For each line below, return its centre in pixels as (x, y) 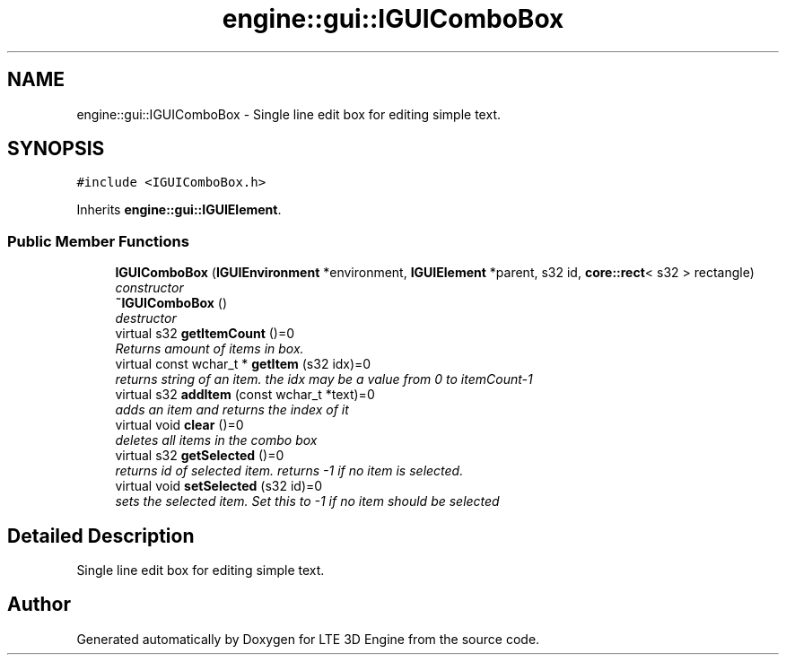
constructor (149, 288)
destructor (146, 318)
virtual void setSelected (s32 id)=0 (219, 486)
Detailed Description (101, 536)
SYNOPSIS (56, 149)
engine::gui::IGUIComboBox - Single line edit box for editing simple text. (288, 114)
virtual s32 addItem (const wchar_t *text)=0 (245, 395)
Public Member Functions (98, 241)
